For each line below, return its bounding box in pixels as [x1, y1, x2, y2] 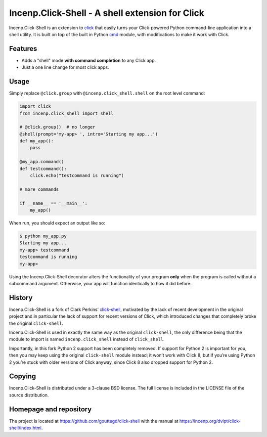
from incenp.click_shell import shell [19, 110, 114, 116]
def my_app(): [19, 138, 54, 144]
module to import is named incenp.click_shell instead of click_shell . [9, 336, 165, 342]
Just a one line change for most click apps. [21, 64, 109, 70]
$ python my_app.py [19, 233, 67, 239]
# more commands [19, 186, 59, 192]
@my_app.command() [19, 159, 64, 165]
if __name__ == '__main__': [19, 200, 88, 206]
